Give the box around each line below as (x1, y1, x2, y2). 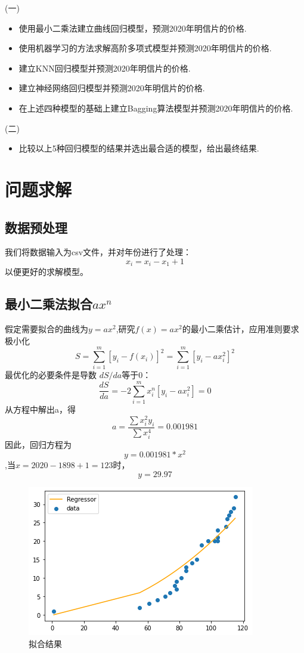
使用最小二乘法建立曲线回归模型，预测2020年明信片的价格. (18, 21, 247, 34)
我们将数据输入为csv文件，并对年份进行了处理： (5, 246, 192, 258)
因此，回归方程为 (5, 438, 72, 450)
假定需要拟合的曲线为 (5, 323, 88, 335)
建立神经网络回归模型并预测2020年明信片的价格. (18, 82, 205, 94)
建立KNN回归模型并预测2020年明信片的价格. (18, 61, 191, 74)
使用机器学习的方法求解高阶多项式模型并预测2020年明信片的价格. (18, 42, 272, 54)
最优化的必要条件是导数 (5, 369, 97, 381)
